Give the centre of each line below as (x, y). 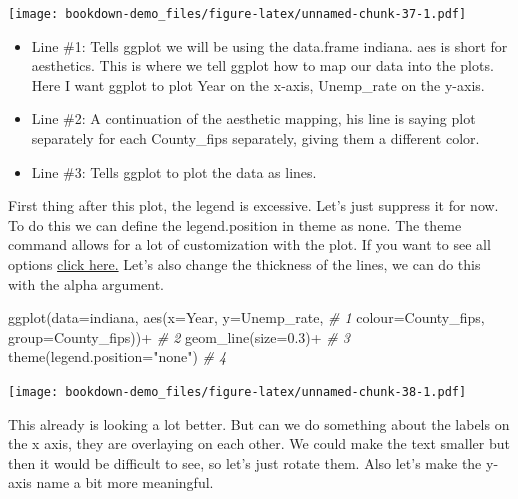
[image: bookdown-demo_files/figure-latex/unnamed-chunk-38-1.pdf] (237, 391)
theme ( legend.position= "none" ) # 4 (117, 356)
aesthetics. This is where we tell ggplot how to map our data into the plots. (262, 65)
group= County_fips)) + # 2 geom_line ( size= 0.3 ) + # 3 (179, 336)
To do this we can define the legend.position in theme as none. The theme (235, 224)
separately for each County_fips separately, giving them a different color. (255, 138)
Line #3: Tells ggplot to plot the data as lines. (174, 171)
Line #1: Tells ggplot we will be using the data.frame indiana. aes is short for (269, 45)
